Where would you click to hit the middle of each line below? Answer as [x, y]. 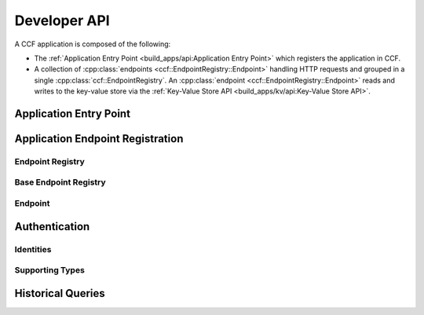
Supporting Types [50, 270]
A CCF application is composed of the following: [93, 44]
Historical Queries [60, 293]
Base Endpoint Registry [60, 182]
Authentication [52, 227]
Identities [33, 249]
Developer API [62, 20]
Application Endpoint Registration [99, 139]
